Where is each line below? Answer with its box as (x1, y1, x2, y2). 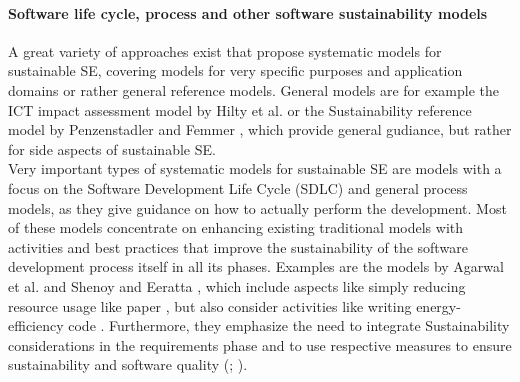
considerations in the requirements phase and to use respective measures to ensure (8, 334, 512, 355)
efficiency (8, 315, 64, 336)
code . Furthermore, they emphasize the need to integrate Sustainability (68, 315, 510, 336)
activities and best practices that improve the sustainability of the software (8, 236, 468, 257)
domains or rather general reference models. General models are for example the (8, 79, 500, 100)
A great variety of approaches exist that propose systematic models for (8, 40, 442, 61)
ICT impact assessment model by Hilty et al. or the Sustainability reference (8, 99, 472, 120)
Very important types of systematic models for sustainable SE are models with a (8, 158, 502, 179)
